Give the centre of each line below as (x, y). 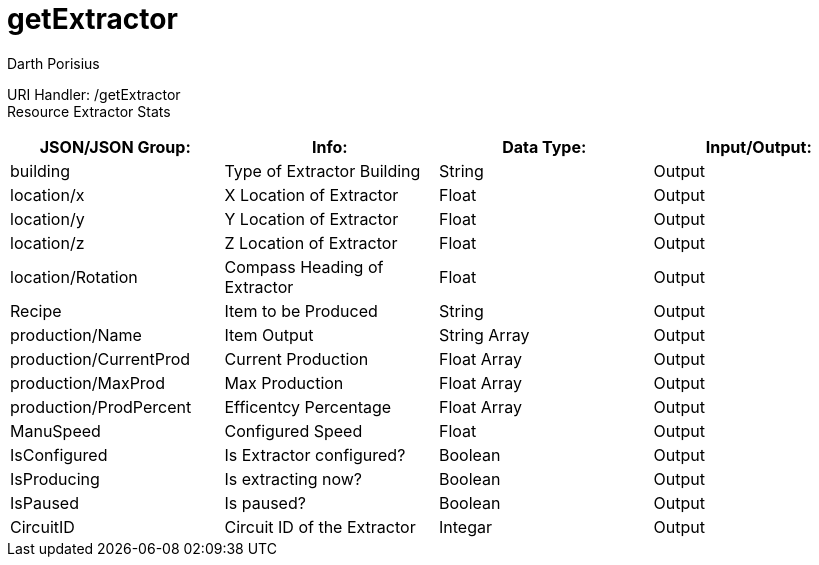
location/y (47, 218)
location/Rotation (74, 276)
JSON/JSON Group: (115, 146)
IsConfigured (59, 454)
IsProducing (55, 478)
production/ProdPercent (101, 406)
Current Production (296, 358)
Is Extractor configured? (315, 454)
